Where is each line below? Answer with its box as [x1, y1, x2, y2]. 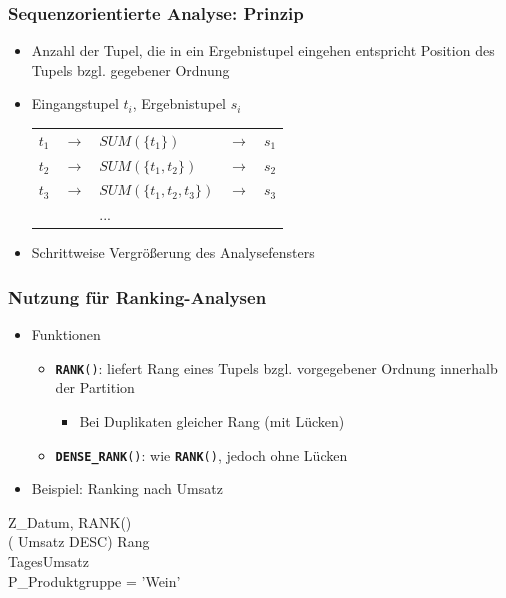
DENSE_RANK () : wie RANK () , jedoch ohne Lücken [55, 444, 348, 465]
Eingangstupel [31, 93, 119, 114]
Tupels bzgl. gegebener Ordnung [31, 59, 230, 80]
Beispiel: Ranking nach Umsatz [31, 478, 223, 499]
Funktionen [31, 324, 101, 345]
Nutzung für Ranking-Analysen [8, 284, 267, 309]
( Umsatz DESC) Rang [8, 531, 150, 552]
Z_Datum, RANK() [8, 511, 132, 532]
